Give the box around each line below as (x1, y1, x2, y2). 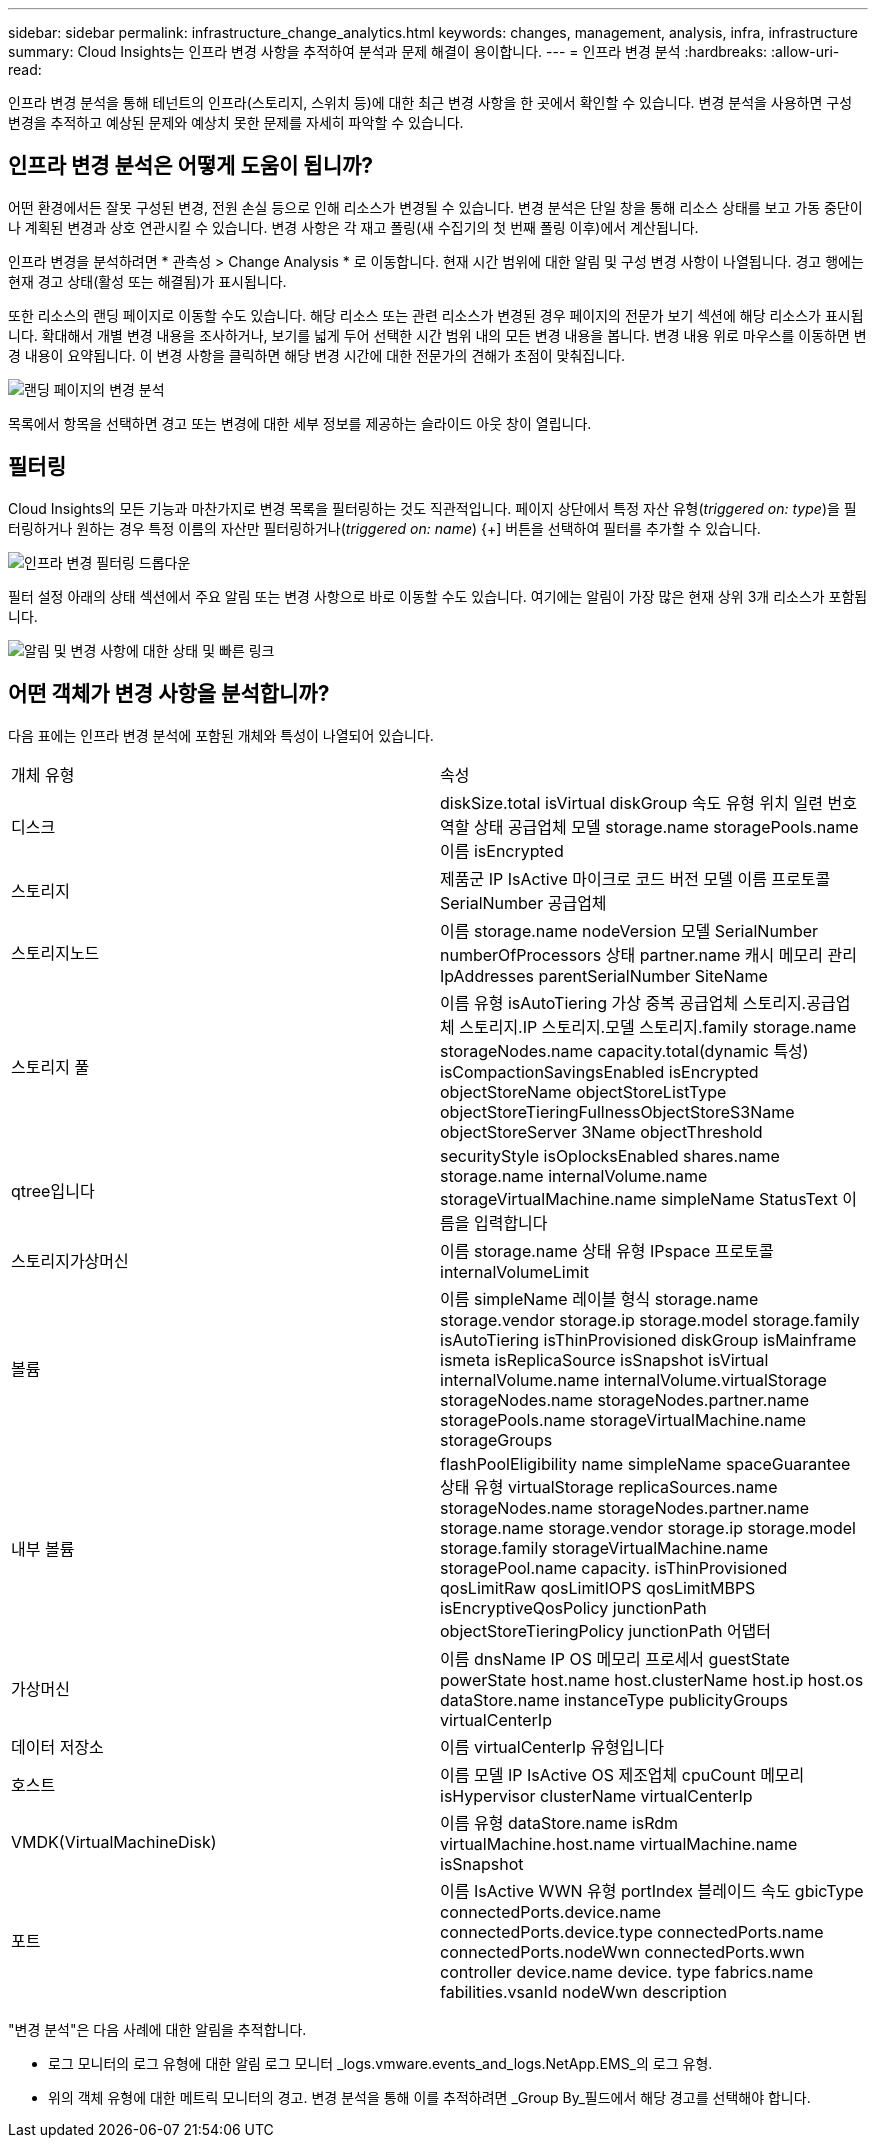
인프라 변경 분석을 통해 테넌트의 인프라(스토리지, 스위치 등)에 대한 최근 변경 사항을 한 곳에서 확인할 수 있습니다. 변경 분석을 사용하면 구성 (8, 94, 853, 111)
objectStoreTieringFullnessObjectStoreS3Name (440, 1101, 795, 1122)
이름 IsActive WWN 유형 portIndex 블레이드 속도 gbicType (440, 1880, 864, 1901)
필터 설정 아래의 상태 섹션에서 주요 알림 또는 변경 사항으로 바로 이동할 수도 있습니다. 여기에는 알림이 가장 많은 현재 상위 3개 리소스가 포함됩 (8, 587, 868, 605)
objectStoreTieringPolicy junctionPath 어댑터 (440, 1620, 772, 1641)
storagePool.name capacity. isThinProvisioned (440, 1557, 788, 1578)
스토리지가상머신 (11, 1250, 129, 1271)
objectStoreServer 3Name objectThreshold (440, 1121, 763, 1142)
